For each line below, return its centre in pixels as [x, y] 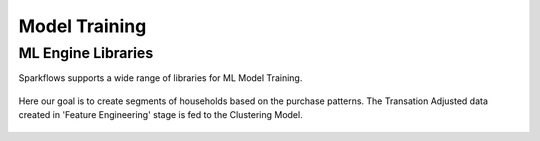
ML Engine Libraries [86, 53]
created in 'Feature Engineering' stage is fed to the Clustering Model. [161, 115]
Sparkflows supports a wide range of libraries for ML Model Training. [160, 78]
